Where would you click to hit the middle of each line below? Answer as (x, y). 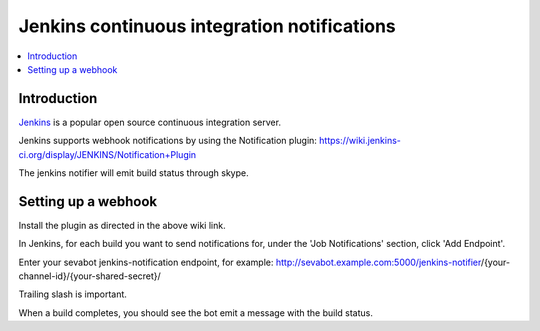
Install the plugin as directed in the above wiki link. (122, 225)
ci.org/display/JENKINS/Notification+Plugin (107, 154)
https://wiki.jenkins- (360, 141)
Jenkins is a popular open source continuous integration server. (150, 122)
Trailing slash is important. (72, 294)
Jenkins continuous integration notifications (207, 26)
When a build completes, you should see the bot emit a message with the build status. (196, 312)
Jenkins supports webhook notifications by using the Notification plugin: (167, 141)
